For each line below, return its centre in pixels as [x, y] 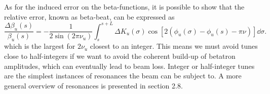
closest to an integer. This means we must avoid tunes [174, 46]
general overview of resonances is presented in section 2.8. [93, 85]
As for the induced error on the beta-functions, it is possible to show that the [124, 7]
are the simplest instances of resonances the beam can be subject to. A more [123, 76]
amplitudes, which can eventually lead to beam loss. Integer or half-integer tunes [129, 66]
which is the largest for [40, 46]
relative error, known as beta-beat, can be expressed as [89, 16]
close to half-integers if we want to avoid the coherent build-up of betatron [120, 56]
